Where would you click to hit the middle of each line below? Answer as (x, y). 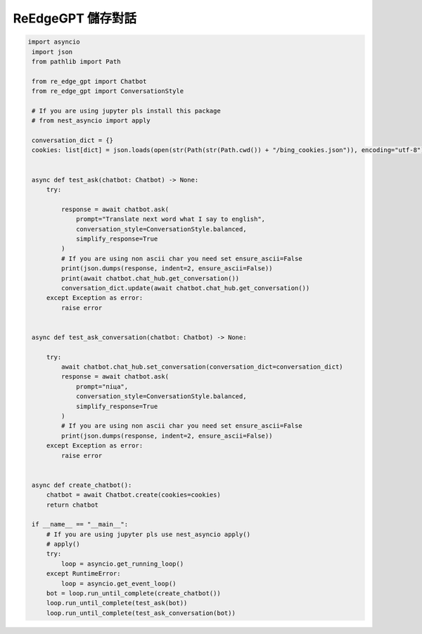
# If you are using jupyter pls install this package (126, 110)
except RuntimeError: (83, 574)
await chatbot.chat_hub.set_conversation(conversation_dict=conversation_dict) (202, 367)
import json (52, 52)
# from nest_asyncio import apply (91, 121)
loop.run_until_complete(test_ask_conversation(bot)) (141, 613)
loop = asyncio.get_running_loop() (122, 564)
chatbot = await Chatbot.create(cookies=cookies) (133, 495)
